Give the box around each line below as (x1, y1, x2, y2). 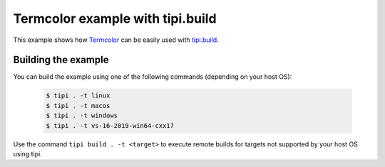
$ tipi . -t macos (46, 102, 111, 109)
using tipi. (13, 149, 42, 158)
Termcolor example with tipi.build (13, 11, 217, 26)
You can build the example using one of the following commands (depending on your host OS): (13, 72, 292, 81)
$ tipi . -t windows (46, 112, 118, 120)
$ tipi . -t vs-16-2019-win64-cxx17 (46, 122, 175, 129)
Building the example (13, 54, 109, 66)
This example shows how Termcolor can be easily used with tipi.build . (13, 36, 219, 44)
